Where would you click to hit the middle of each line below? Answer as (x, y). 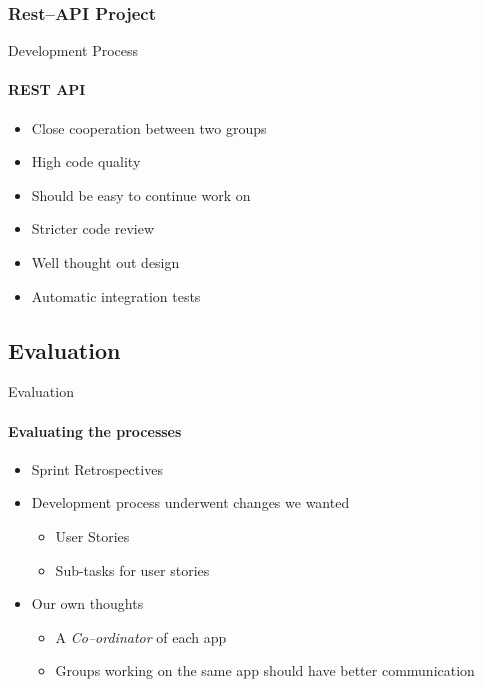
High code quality (86, 161)
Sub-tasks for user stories (132, 569)
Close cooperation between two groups (149, 127)
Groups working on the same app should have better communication (265, 670)
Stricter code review (93, 228)
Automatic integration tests (116, 295)
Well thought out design (105, 261)
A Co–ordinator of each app (141, 636)
